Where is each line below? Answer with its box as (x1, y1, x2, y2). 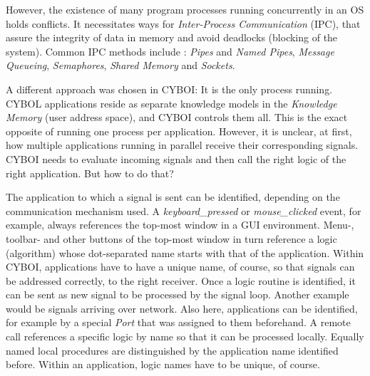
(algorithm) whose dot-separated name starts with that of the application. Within (6, 245, 364, 260)
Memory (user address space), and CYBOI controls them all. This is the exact (6, 110, 348, 125)
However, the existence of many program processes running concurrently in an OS (6, 2, 364, 16)
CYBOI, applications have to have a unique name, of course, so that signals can (6, 259, 355, 274)
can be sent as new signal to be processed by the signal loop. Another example (6, 287, 349, 302)
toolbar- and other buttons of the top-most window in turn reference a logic (6, 231, 337, 246)
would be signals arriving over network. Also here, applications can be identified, (6, 301, 358, 315)
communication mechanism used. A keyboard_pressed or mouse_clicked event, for (6, 203, 361, 218)
